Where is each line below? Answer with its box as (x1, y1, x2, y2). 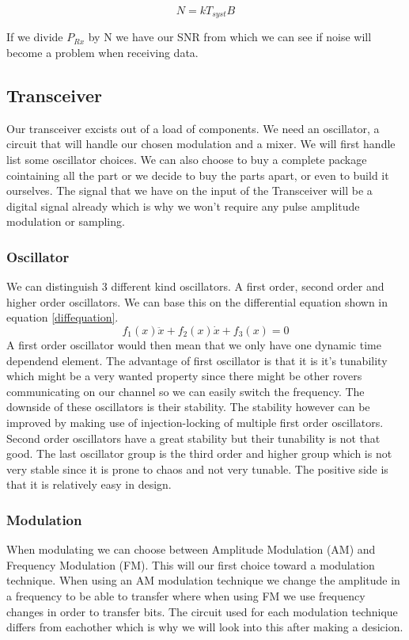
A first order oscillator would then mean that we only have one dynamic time (6, 337, 381, 352)
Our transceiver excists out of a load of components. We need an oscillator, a (6, 120, 380, 136)
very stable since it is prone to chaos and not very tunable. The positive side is (6, 460, 388, 477)
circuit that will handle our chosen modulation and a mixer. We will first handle (6, 135, 396, 152)
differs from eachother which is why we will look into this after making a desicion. (6, 619, 403, 635)
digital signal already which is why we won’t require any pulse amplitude (6, 197, 360, 214)
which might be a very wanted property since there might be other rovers (6, 368, 362, 384)
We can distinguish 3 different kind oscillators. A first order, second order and (6, 278, 384, 295)
